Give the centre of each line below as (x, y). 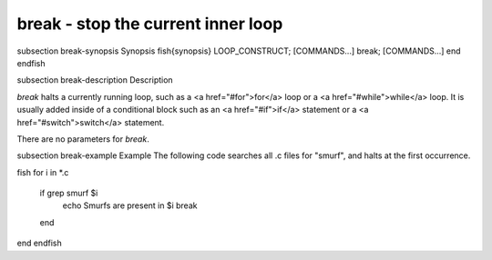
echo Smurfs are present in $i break (130, 205)
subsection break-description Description (95, 80)
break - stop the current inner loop (150, 24)
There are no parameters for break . (83, 139)
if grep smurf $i (69, 193)
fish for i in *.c (43, 172)
